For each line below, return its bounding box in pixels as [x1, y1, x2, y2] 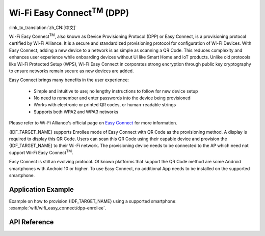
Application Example [9, 185, 74, 194]
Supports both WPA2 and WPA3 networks [33, 109, 119, 115]
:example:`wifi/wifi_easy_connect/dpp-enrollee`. [9, 205, 106, 211]
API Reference [9, 218, 54, 226]
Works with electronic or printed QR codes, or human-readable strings [33, 102, 176, 108]
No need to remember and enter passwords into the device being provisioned [33, 95, 191, 101]
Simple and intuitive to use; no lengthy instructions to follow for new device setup [33, 88, 198, 94]
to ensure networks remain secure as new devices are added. [9, 68, 134, 74]
